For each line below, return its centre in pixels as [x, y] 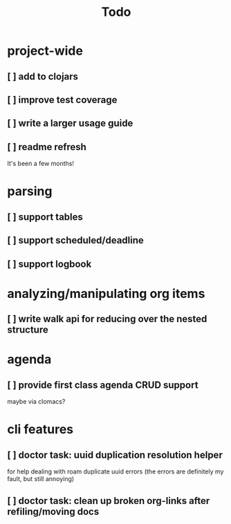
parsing [30, 191]
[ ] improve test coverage [62, 100]
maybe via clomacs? [36, 402]
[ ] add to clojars [43, 76]
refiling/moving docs [53, 511]
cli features [40, 430]
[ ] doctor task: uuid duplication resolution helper [115, 455]
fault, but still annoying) [41, 479]
